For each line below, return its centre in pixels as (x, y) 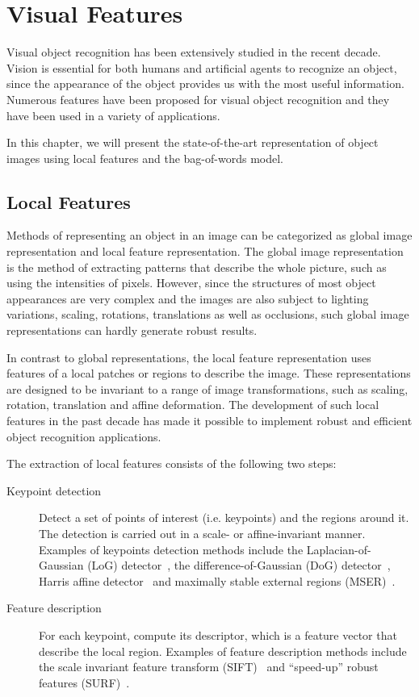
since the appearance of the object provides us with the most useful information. (205, 83)
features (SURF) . (84, 682)
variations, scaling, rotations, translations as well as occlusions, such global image (208, 314)
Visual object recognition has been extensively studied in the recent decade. (194, 52)
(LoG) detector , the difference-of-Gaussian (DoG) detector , (239, 565)
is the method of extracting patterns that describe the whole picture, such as (197, 267)
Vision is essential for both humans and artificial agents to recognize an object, (202, 67)
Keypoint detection (54, 490)
